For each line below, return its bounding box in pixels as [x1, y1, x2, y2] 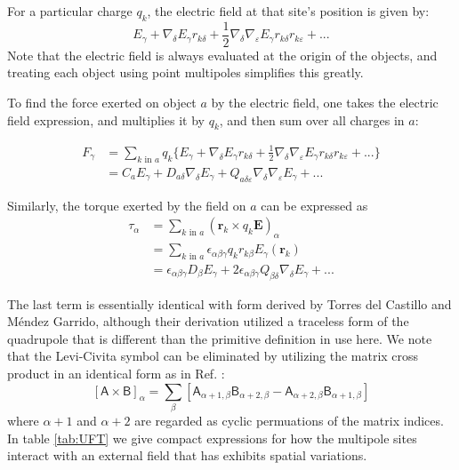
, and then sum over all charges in [219, 110, 405, 129]
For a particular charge [7, 2, 133, 20]
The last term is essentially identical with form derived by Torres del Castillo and [7, 294, 452, 313]
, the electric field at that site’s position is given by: [147, 2, 430, 20]
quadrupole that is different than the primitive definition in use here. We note [7, 329, 432, 347]
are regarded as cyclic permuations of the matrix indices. [134, 410, 444, 429]
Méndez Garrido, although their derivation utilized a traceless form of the [7, 312, 409, 331]
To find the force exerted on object [7, 93, 197, 112]
